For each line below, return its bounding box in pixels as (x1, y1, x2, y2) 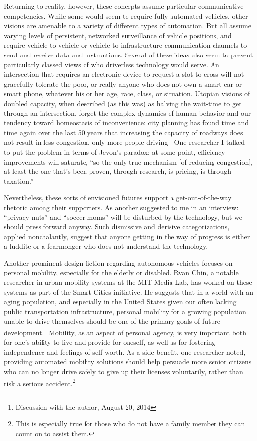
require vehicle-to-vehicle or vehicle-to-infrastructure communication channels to (4, 40, 247, 50)
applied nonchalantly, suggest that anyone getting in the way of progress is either (4, 231, 250, 241)
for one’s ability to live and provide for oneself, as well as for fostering (4, 337, 215, 347)
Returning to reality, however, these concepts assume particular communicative (4, 1, 244, 11)
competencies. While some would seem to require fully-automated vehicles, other (4, 10, 248, 21)
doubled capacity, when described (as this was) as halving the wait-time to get (4, 98, 242, 108)
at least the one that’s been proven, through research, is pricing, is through (4, 166, 231, 176)
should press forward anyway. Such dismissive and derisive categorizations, (4, 221, 230, 232)
